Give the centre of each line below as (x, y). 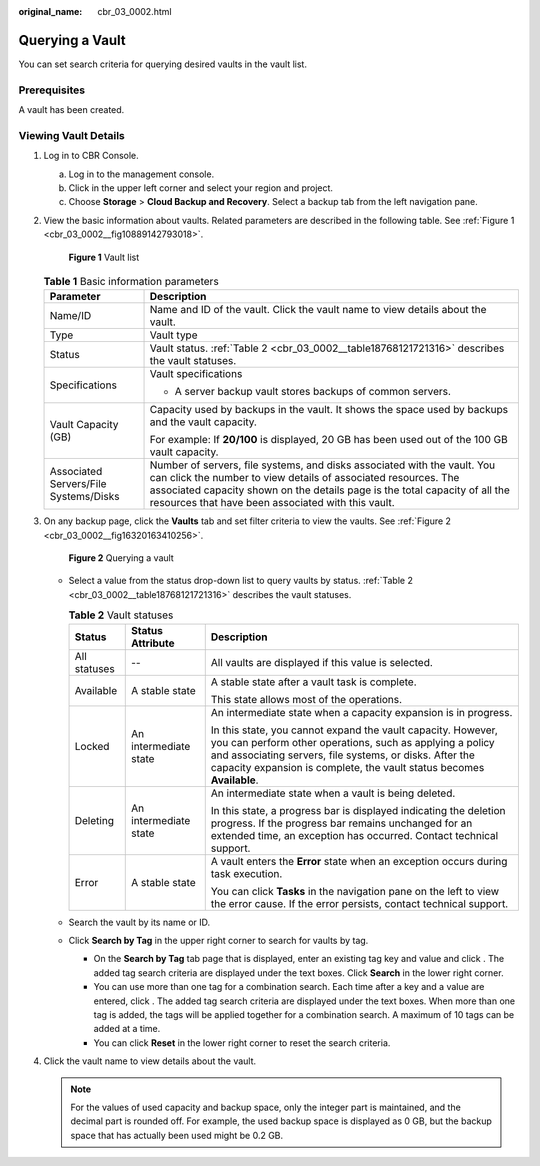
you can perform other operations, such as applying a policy (352, 742)
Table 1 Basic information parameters (131, 282)
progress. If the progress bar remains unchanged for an (341, 823)
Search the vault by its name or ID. (139, 922)
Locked (92, 746)
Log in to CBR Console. (91, 156)
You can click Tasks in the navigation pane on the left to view (355, 891)
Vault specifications (196, 374)
